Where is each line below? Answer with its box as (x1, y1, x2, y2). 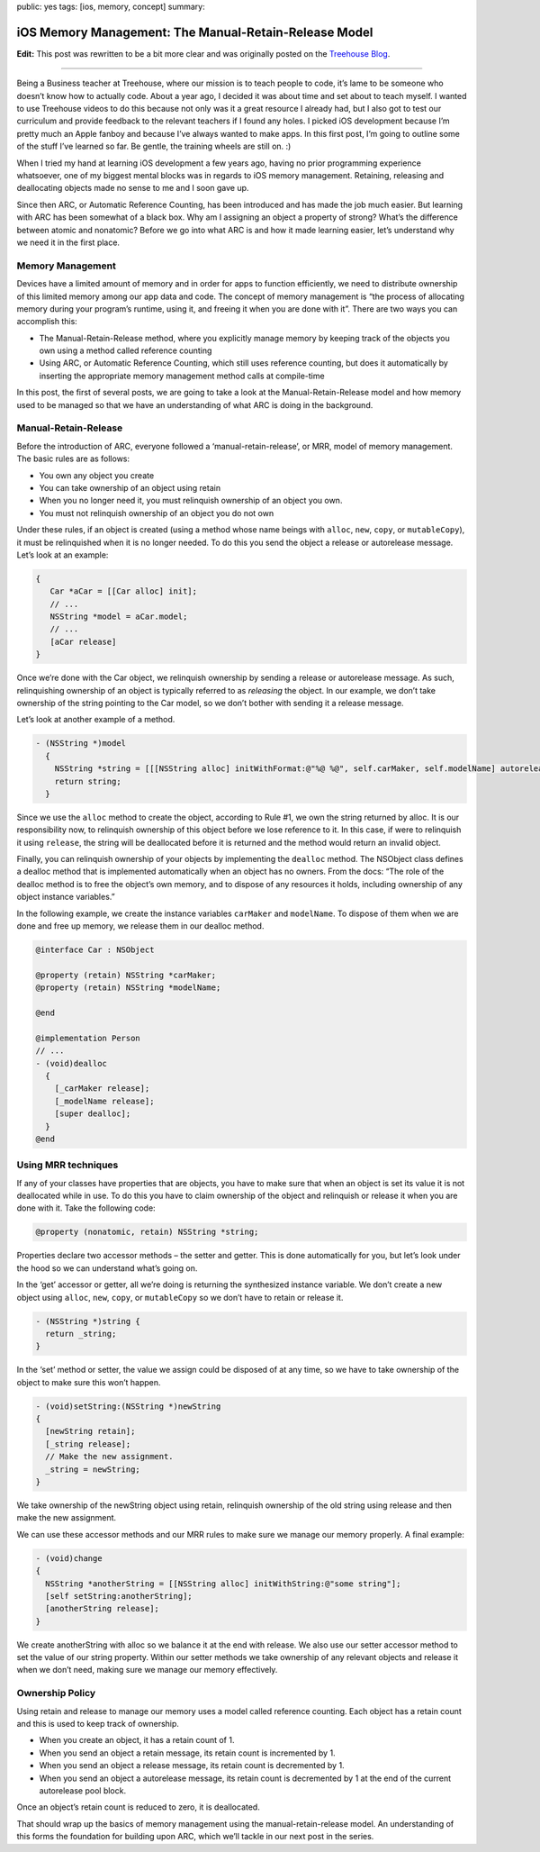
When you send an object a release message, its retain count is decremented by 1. (39, 1760, 346, 1771)
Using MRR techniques (16, 1158, 119, 1171)
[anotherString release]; (45, 1603, 159, 1614)
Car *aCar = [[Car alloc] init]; (49, 586, 198, 596)
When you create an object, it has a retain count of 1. (39, 1735, 235, 1746)
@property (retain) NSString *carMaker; (35, 969, 216, 980)
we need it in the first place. (16, 237, 121, 248)
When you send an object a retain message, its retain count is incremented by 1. (39, 1748, 337, 1758)
